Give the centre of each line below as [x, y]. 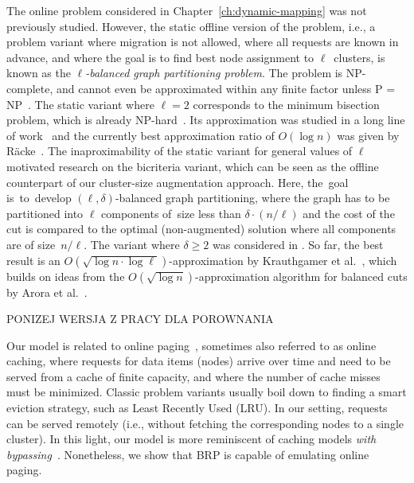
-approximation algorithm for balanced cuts [301, 276]
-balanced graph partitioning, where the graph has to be [252, 198]
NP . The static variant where [80, 104]
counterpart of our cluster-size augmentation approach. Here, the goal [178, 182]
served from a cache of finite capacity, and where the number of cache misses [193, 376]
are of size [31, 244]
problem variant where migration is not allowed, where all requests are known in [203, 42]
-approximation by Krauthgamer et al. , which [283, 260]
